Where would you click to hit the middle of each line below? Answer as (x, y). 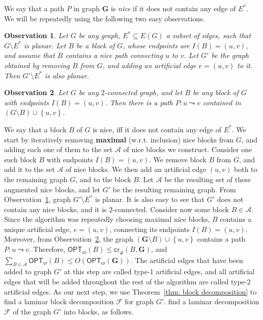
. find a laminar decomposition (212, 301)
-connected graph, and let (143, 92)
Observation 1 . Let (36, 35)
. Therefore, (47, 249)
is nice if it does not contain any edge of (173, 8)
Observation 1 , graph (38, 199)
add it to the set (30, 169)
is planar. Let (45, 45)
